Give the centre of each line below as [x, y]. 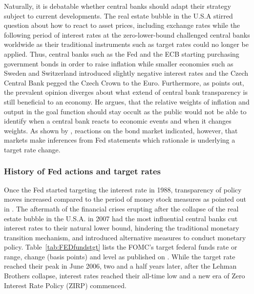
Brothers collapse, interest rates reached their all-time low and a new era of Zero [125, 276]
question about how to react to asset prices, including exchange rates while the [122, 25]
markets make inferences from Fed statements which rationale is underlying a [120, 140]
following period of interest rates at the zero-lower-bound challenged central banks [127, 34]
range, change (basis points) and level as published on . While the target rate [120, 256]
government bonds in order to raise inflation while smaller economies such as [119, 63]
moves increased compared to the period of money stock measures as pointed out [125, 199]
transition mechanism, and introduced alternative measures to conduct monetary [125, 237]
